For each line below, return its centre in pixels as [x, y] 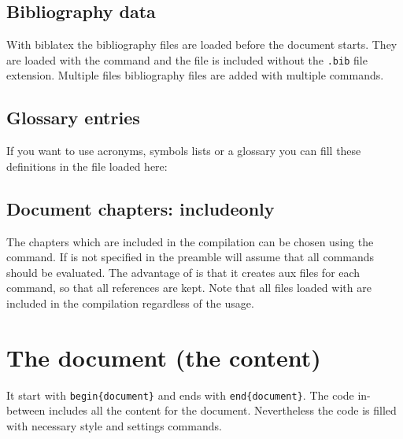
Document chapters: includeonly [140, 208]
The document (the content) [164, 357]
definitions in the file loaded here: [87, 166]
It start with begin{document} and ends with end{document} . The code [180, 395]
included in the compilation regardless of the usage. [130, 303]
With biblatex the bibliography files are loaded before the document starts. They [202, 44]
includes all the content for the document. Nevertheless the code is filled [223, 410]
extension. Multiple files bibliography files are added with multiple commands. [195, 75]
